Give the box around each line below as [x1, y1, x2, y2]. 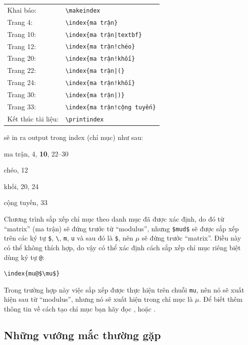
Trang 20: [7, 53, 36, 63]
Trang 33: [7, 102, 36, 112]
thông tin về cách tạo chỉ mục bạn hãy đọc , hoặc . [4, 304, 156, 314]
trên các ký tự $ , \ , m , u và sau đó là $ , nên [4, 233, 133, 243]
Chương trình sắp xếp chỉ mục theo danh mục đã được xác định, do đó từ [4, 214, 224, 224]
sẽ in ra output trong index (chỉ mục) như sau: [4, 132, 143, 142]
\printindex [65, 116, 104, 123]
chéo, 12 [4, 165, 28, 175]
